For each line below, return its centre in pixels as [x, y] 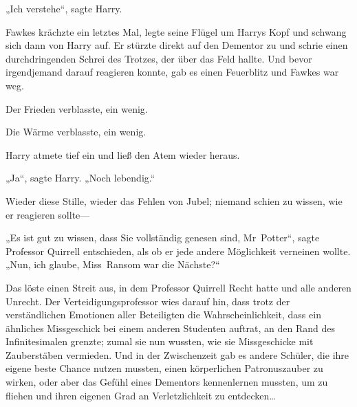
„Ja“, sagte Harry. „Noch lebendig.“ [80, 178]
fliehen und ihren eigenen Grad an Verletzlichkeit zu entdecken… [141, 395]
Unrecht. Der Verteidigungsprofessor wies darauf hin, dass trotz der [148, 301]
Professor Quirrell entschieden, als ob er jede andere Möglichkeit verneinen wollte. [178, 251]
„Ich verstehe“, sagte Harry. [64, 8]
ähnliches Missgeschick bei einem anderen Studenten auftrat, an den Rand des [170, 328]
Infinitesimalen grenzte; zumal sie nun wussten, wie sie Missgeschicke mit [160, 341]
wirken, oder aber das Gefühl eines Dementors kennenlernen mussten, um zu [167, 382]
